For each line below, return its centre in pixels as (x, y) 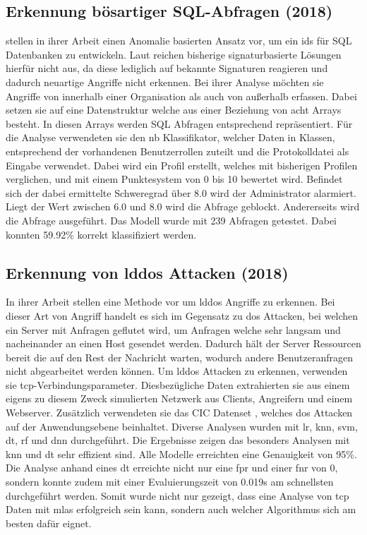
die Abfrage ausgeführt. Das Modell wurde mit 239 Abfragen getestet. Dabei (172, 220)
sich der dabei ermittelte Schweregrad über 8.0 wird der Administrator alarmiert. (181, 192)
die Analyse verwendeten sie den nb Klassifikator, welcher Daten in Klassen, (170, 137)
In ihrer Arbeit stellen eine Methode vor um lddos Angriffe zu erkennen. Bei (170, 302)
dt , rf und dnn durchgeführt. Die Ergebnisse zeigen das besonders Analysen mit (178, 440)
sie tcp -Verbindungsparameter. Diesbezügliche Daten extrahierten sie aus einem (178, 384)
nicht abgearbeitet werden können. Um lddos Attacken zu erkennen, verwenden (177, 371)
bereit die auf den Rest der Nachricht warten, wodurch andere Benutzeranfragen (179, 357)
